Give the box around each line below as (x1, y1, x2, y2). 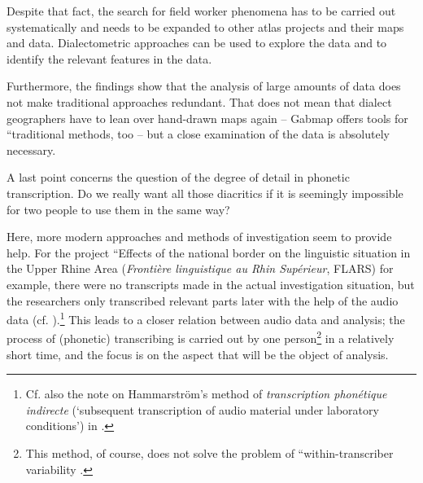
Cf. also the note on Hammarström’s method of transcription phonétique (25, 385, 387, 402)
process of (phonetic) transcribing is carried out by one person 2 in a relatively (7, 327, 395, 346)
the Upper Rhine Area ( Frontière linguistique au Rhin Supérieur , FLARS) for (7, 260, 394, 277)
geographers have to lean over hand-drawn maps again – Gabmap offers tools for (7, 109, 408, 126)
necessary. (7, 141, 56, 158)
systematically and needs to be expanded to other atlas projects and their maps (7, 18, 404, 35)
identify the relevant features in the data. (7, 50, 212, 67)
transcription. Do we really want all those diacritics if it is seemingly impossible (7, 184, 403, 201)
